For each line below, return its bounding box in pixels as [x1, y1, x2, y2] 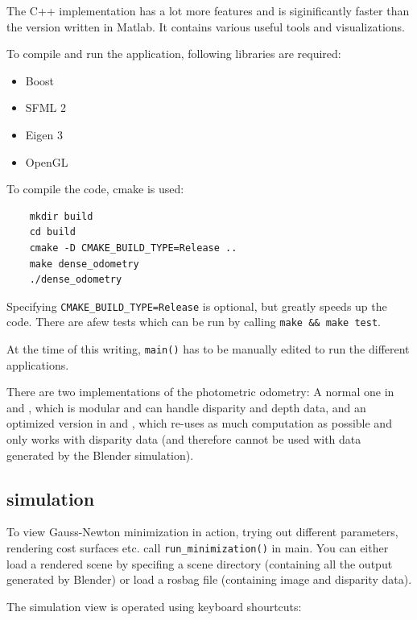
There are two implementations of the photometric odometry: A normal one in [6, 383, 394, 400]
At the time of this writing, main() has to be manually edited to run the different [6, 341, 410, 358]
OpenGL [25, 153, 68, 170]
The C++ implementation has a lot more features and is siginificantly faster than [6, 2, 410, 19]
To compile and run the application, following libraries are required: [6, 45, 341, 62]
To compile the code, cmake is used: [6, 180, 184, 197]
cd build [29, 226, 76, 238]
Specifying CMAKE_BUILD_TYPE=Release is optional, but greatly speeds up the [6, 297, 387, 314]
